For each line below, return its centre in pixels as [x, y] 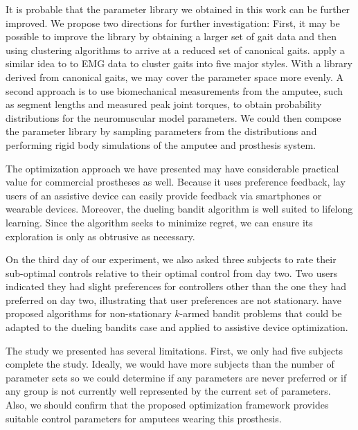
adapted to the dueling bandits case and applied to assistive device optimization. [177, 327]
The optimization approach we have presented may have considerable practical [172, 168]
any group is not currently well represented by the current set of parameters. [168, 391]
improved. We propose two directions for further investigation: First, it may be [173, 23]
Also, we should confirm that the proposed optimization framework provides [167, 405]
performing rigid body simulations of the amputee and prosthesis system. [161, 144]
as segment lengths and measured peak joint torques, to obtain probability [164, 104]
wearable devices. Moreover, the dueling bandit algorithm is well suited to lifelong [179, 209]
